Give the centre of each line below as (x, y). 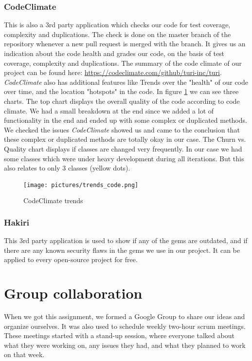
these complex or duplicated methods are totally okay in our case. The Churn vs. (125, 139)
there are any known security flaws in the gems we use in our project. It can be (122, 250)
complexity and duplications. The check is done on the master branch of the (117, 34)
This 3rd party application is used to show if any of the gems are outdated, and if (126, 240)
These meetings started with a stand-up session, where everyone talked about (119, 335)
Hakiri (17, 222)
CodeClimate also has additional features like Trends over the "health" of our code (126, 82)
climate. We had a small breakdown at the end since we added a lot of (109, 110)
